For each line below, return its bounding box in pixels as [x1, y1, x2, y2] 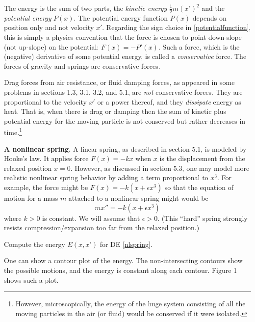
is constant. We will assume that [42, 213, 140, 223]
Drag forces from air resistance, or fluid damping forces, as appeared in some [4, 77, 235, 87]
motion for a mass [4, 192, 58, 203]
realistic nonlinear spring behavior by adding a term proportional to [4, 172, 208, 183]
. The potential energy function [74, 12, 168, 23]
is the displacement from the [159, 153, 245, 163]
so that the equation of [164, 182, 233, 192]
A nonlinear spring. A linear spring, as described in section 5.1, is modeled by [4, 143, 247, 154]
